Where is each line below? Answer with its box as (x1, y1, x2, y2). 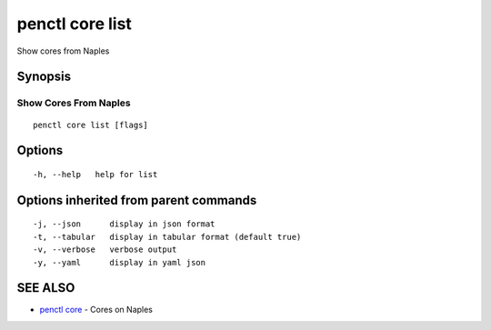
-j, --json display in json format (33, 219, 215, 229)
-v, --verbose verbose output (33, 245, 177, 255)
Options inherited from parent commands (16, 192, 257, 208)
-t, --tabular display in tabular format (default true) (33, 232, 302, 242)
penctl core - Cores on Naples (39, 305, 154, 315)
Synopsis (16, 69, 72, 85)
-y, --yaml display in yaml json (33, 257, 206, 267)
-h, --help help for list (33, 169, 158, 179)
